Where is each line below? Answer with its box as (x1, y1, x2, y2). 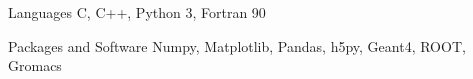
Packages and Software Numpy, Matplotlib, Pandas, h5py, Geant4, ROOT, (8, 35, 466, 56)
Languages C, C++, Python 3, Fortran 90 (8, 2, 266, 22)
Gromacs (8, 55, 62, 76)
